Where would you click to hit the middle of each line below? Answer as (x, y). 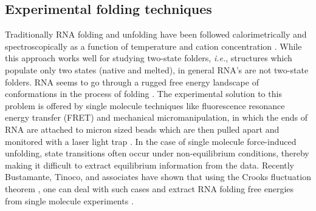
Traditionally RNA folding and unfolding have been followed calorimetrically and (156, 34)
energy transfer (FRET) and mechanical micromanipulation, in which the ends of (156, 117)
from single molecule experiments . (69, 200)
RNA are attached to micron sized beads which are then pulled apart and (142, 129)
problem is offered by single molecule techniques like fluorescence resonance (145, 105)
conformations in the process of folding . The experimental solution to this (143, 94)
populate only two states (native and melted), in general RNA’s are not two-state (157, 69)
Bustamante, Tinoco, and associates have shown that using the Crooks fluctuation (158, 177)
